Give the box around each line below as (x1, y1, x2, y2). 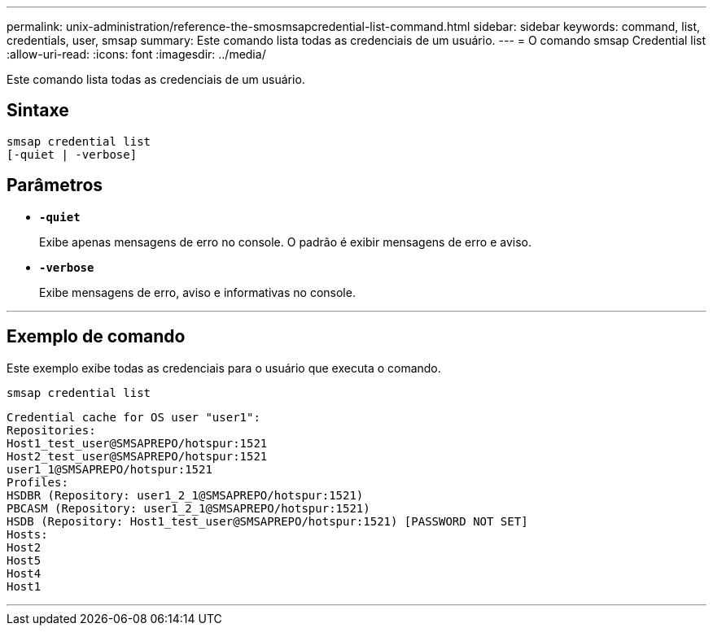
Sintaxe (7, 100, 69, 121)
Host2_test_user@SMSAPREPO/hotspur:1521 (7, 449, 268, 463)
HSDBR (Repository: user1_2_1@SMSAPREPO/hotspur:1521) (7, 488, 364, 502)
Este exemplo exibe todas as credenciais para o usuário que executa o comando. (7, 360, 441, 375)
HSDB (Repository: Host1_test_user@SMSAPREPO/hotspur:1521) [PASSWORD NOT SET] (7, 514, 528, 528)
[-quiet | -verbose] (7, 147, 138, 161)
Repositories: (7, 423, 96, 437)
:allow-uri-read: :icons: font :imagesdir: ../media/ (7, 47, 266, 61)
